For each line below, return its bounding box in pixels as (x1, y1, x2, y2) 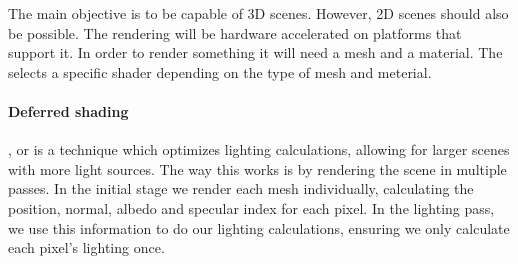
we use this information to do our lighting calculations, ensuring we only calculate (8, 217, 510, 238)
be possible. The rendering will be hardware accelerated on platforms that (8, 22, 462, 43)
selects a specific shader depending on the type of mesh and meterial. (8, 61, 432, 82)
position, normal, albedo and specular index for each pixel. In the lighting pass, (8, 197, 495, 218)
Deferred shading (8, 100, 129, 121)
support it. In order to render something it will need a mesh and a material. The (8, 42, 503, 63)
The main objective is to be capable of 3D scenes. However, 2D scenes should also (8, 3, 509, 23)
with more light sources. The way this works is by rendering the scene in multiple (8, 158, 507, 179)
